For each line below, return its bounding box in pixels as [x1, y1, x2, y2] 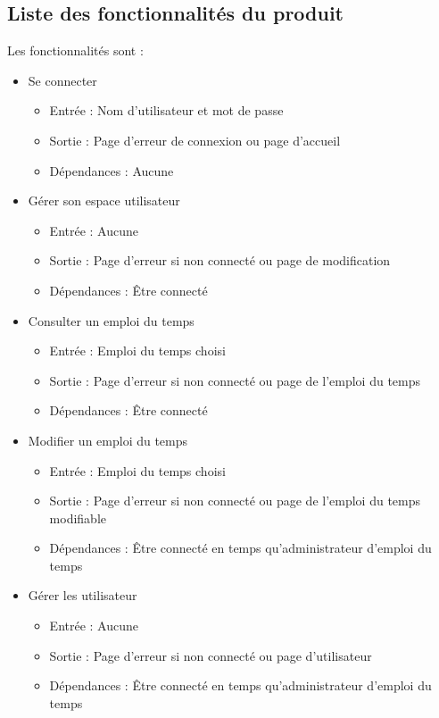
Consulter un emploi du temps [28, 311, 195, 330]
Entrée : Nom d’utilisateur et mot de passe [49, 101, 284, 120]
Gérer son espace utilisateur [28, 191, 180, 210]
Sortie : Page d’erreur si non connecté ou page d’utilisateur [49, 646, 372, 664]
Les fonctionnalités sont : [7, 41, 144, 60]
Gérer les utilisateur [28, 586, 137, 605]
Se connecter [28, 71, 97, 89]
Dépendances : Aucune [49, 161, 174, 179]
